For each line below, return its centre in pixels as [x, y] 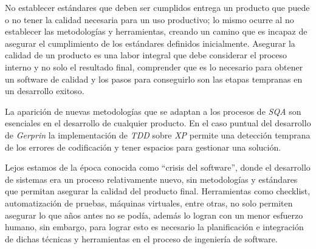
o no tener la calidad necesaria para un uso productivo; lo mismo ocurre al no [149, 19]
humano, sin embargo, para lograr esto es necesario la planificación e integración [154, 227]
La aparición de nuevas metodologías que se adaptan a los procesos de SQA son [153, 111]
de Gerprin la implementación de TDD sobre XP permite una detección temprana [158, 135]
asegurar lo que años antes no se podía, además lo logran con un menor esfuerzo [154, 215]
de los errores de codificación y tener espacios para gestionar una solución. [143, 147]
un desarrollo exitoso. [45, 91]
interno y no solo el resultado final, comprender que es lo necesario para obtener [154, 67]
